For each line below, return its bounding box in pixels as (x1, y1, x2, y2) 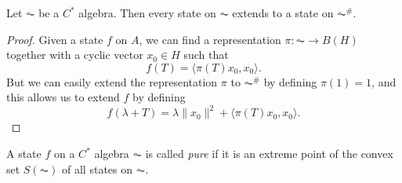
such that (183, 46, 229, 63)
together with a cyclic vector (6, 46, 143, 63)
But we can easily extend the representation (6, 73, 218, 90)
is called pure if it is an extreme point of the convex (145, 145, 393, 162)
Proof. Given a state (6, 31, 103, 47)
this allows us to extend (6, 89, 120, 105)
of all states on (62, 160, 132, 177)
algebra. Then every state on (78, 5, 216, 20)
